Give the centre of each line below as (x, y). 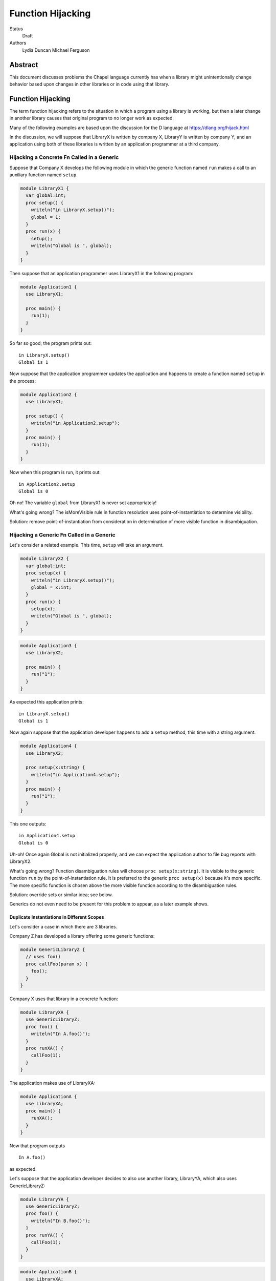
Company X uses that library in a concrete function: (64, 999)
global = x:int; (51, 587)
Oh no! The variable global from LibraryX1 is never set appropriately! (83, 503)
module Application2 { (49, 394)
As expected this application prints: (47, 702)
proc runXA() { (45, 1048)
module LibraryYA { (44, 1199)
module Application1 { (49, 287)
